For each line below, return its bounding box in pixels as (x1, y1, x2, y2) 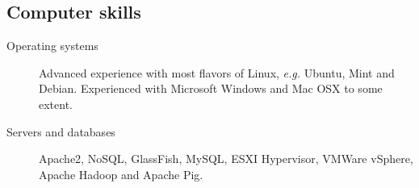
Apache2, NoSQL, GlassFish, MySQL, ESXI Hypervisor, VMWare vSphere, (39, 150, 413, 167)
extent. (39, 95, 73, 112)
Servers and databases (6, 123, 115, 140)
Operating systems (6, 37, 98, 54)
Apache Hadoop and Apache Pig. (39, 165, 203, 182)
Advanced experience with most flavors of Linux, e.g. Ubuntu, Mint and (39, 64, 395, 81)
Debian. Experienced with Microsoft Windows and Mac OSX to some (39, 80, 383, 97)
